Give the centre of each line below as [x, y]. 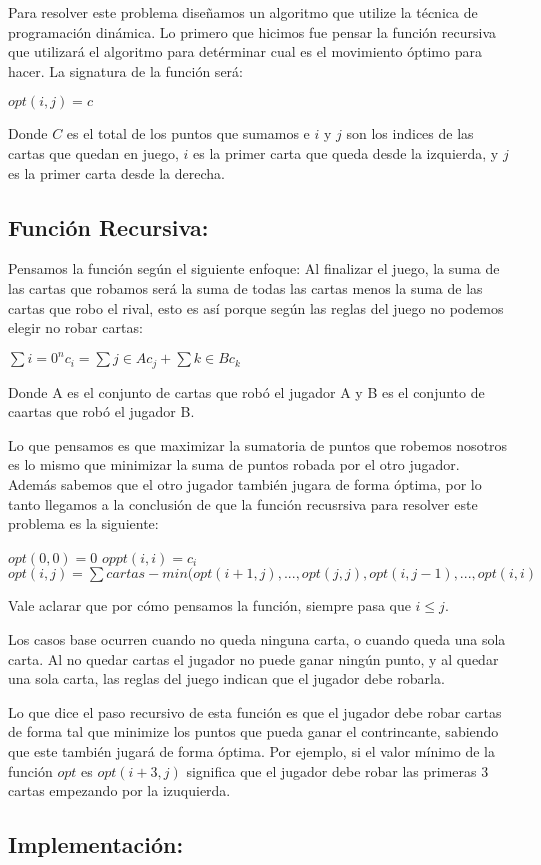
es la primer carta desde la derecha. [116, 172]
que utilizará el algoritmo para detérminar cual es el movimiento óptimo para [245, 51]
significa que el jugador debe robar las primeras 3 [337, 770]
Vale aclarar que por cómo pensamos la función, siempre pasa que [209, 605]
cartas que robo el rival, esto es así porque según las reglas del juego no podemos [256, 307]
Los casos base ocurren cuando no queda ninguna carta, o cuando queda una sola [257, 639]
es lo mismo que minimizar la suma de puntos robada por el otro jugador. [234, 464]
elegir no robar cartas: [75, 327]
